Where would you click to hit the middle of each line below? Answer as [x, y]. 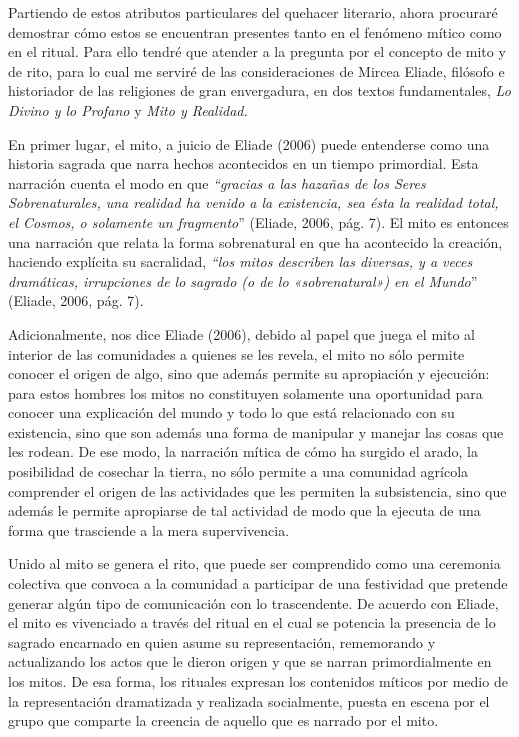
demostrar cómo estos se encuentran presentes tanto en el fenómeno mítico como [255, 31]
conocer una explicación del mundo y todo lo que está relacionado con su [231, 412]
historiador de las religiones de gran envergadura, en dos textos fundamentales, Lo [259, 90]
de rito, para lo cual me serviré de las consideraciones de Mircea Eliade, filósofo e [256, 70]
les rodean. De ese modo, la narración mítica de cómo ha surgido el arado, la [243, 451]
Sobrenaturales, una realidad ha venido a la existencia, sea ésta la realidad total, [253, 202]
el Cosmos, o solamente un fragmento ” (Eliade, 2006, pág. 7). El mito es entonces [258, 221]
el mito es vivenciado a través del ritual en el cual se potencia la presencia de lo [252, 622]
